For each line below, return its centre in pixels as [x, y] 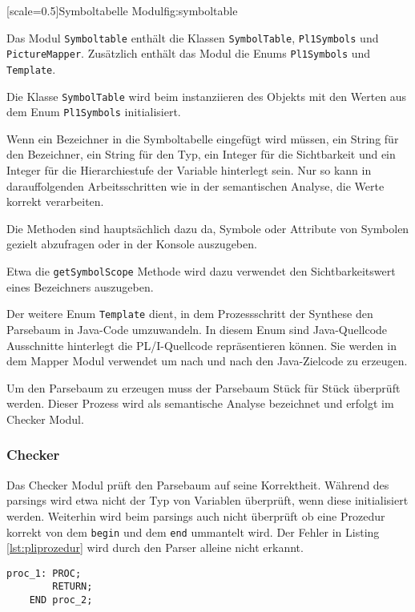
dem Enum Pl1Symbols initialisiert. [94, 112]
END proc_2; [61, 600]
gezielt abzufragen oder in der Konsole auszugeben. [132, 244]
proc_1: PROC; [44, 573]
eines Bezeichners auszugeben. [80, 286]
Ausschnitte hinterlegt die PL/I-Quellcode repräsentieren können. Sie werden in [201, 345]
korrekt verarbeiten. [55, 201]
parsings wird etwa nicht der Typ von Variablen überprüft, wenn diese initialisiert [207, 500]
